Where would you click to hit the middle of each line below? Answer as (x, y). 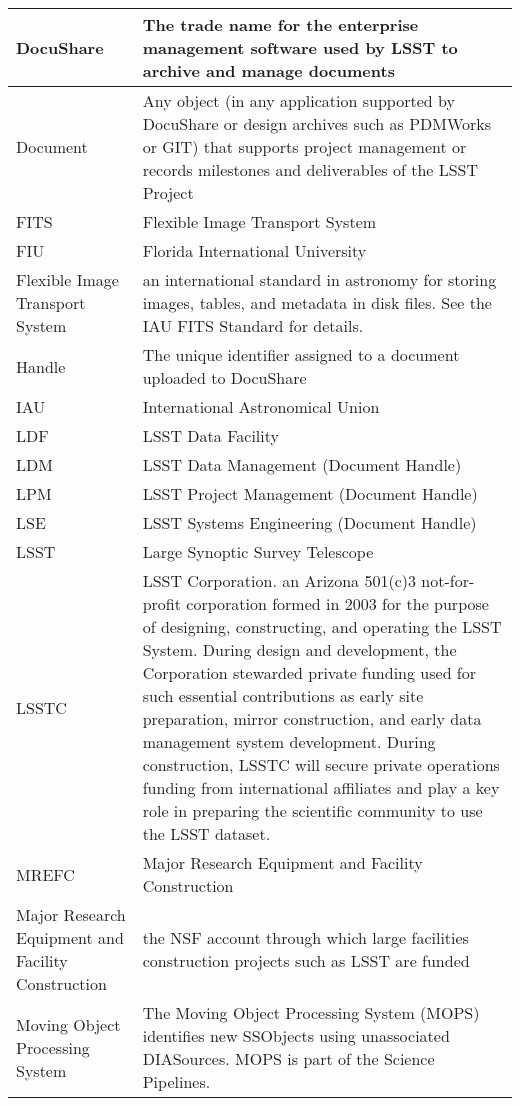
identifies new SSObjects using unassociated (296, 1035)
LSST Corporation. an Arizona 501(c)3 (279, 580)
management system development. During (289, 741)
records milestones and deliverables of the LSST (310, 169)
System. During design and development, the (299, 649)
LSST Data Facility (210, 435)
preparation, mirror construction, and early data (312, 718)
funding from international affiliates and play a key (321, 787)
